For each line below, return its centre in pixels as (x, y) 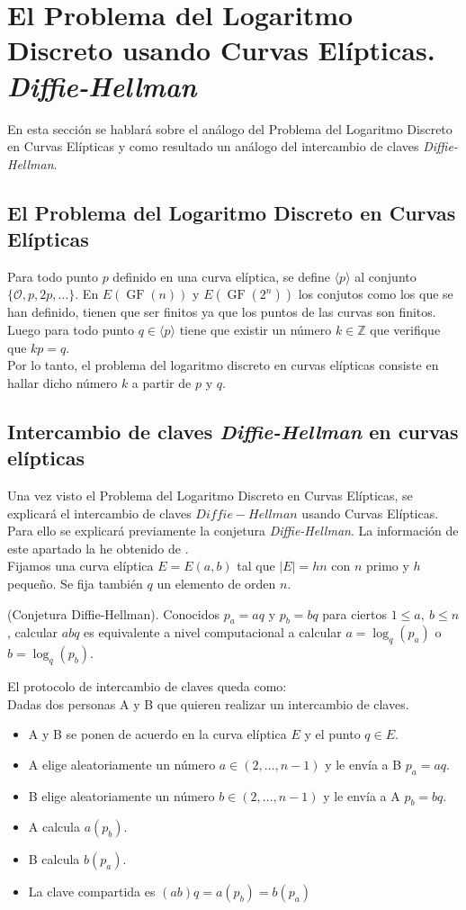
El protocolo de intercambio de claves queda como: (147, 685)
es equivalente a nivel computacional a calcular (213, 632)
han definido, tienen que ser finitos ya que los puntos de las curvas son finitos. (222, 312)
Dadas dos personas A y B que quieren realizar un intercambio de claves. (208, 703)
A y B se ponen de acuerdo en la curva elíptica (157, 734)
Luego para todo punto (71, 330)
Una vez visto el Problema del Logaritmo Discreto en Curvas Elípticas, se (210, 496)
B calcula (54, 859)
